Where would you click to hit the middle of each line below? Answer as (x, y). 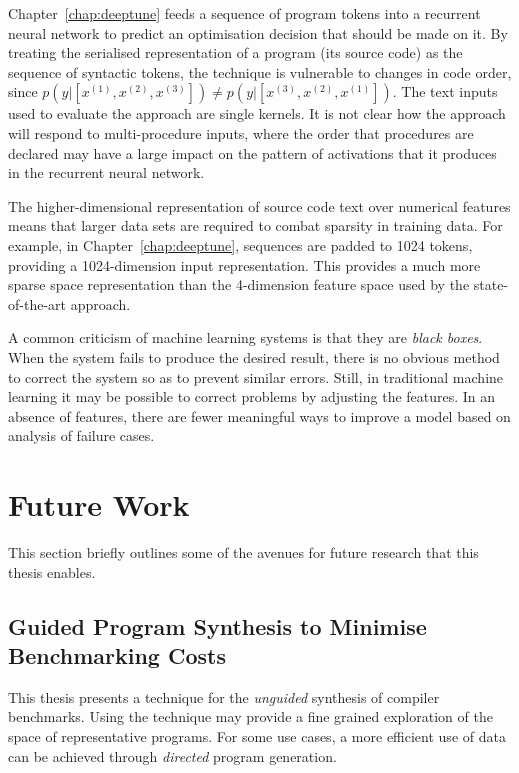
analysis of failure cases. (81, 435)
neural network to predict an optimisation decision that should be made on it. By (258, 32)
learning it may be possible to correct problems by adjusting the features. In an (252, 396)
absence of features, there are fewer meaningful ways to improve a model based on (259, 415)
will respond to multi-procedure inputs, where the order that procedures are (241, 132)
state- (491, 284)
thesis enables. (52, 571)
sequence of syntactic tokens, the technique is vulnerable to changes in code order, (260, 71)
